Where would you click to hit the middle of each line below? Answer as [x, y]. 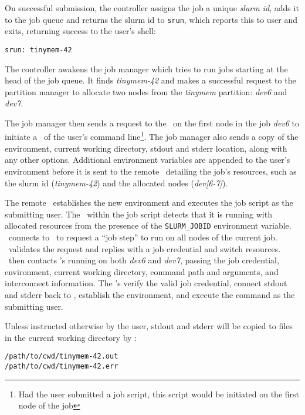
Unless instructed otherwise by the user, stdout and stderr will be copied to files [149, 326]
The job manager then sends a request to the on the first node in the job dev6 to [152, 123]
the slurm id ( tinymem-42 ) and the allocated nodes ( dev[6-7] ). [116, 183]
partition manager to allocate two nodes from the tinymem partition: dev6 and [146, 91]
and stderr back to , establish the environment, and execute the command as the [150, 294]
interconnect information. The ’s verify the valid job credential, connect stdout [146, 283]
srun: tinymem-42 [38, 50]
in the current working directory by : [71, 337]
